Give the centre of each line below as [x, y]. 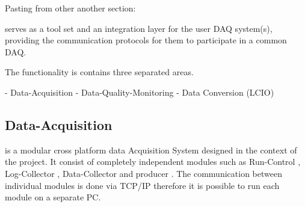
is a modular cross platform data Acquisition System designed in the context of [151, 150]
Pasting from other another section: [70, 8]
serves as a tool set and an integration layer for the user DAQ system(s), [139, 28]
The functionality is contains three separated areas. [99, 72]
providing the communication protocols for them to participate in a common [146, 40]
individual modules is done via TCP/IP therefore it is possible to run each [142, 185]
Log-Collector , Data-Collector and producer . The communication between [143, 173]
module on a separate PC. [53, 197]
